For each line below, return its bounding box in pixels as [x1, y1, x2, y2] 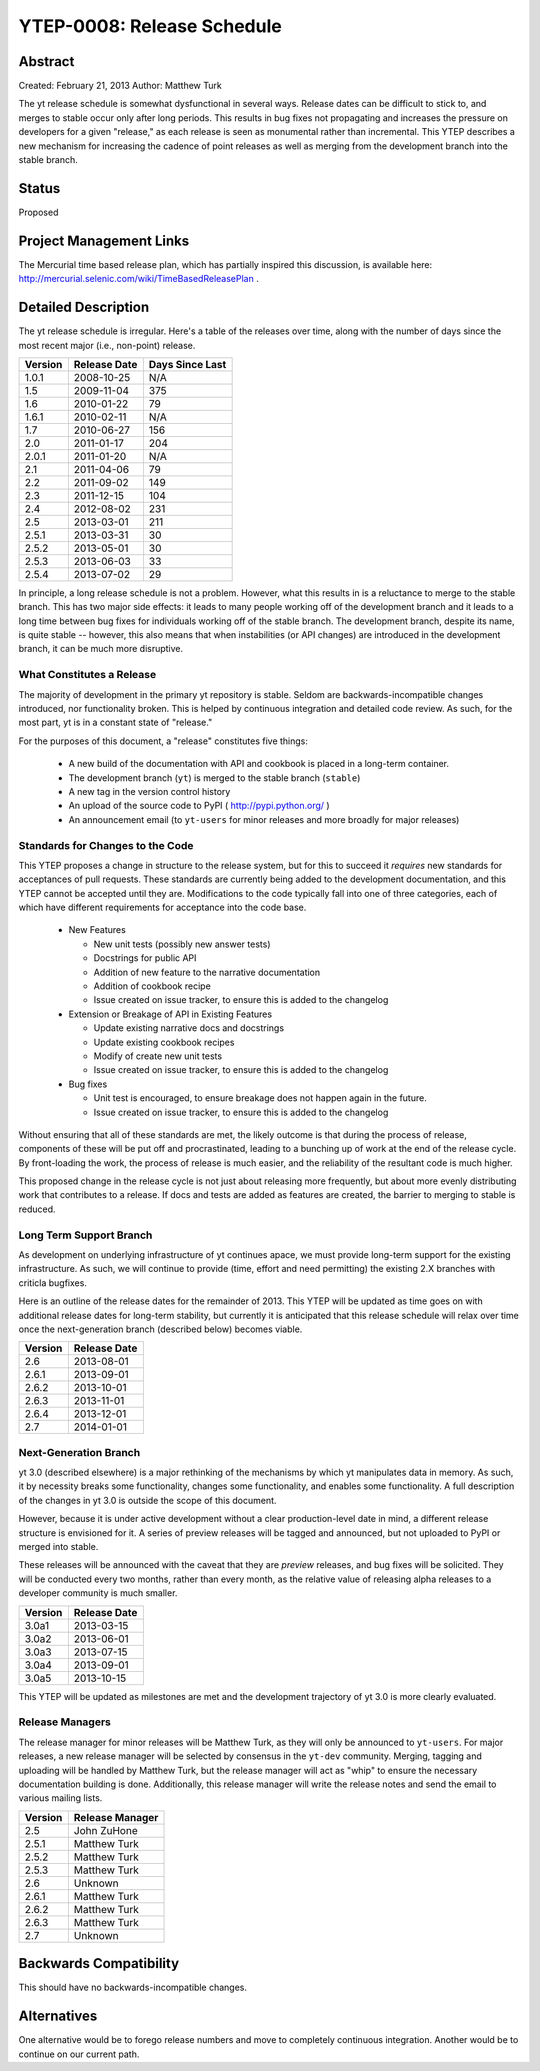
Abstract [18, 53, 75, 70]
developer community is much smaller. [18, 1587, 178, 1599]
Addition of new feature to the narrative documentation [93, 966, 321, 978]
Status [18, 180, 61, 197]
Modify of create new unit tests [93, 1050, 223, 1062]
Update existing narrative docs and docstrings [93, 1022, 285, 1034]
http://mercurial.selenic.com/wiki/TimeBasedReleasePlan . [18, 273, 259, 285]
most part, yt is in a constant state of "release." [18, 716, 213, 729]
